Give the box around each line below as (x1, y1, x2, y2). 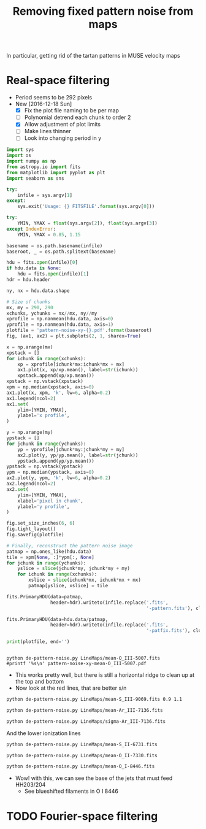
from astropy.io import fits (6, 164, 81, 170)
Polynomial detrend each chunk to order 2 (24, 114, 131, 121)
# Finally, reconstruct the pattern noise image (6, 542, 133, 549)
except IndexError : (6, 226, 56, 232)
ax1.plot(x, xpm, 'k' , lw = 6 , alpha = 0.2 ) (6, 390, 112, 396)
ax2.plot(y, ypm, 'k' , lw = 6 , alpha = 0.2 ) (6, 475, 112, 481)
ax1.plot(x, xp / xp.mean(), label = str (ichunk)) (17, 367, 139, 373)
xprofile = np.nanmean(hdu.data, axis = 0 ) (6, 316, 114, 322)
